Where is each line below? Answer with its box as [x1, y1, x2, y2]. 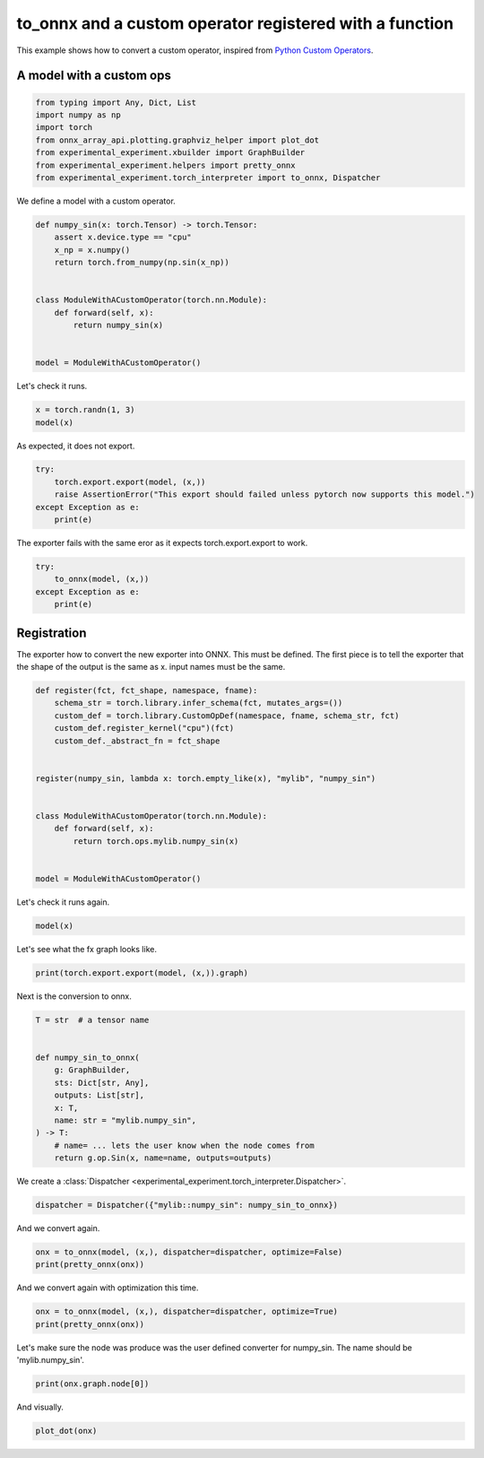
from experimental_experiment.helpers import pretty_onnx [35, 160, 296, 170]
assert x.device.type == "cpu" [54, 232, 192, 242]
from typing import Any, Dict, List [35, 97, 197, 108]
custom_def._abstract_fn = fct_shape [54, 735, 220, 746]
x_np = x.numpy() [54, 245, 131, 255]
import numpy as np [35, 109, 121, 120]
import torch [35, 122, 93, 133]
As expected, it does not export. [16, 440, 135, 451]
